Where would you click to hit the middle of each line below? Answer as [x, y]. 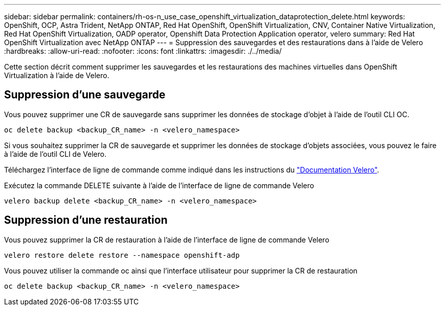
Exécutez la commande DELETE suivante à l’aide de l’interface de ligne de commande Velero [159, 185]
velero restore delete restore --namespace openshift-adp [122, 255]
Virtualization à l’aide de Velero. [57, 75]
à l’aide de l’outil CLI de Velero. [55, 154]
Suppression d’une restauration [86, 220]
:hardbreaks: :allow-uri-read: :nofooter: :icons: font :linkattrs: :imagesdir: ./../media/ [143, 51]
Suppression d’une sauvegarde [85, 95]
